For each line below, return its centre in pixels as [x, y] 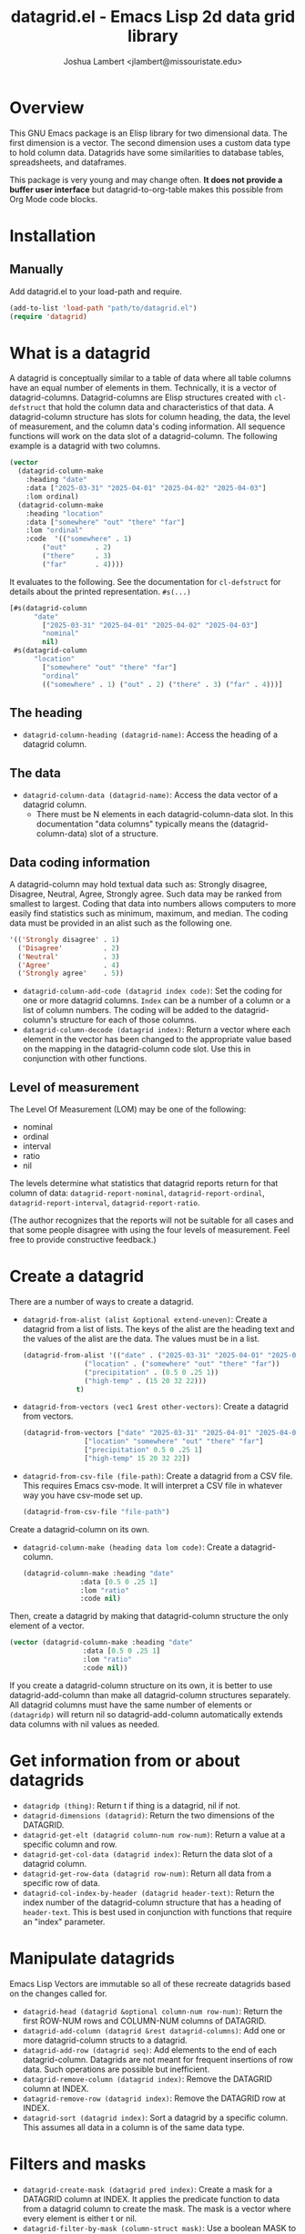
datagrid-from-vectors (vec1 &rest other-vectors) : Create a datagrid [156, 1407]
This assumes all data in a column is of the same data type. [134, 2127]
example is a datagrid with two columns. [85, 446]
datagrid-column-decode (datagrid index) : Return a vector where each [157, 1030]
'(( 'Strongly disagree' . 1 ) [65, 939]
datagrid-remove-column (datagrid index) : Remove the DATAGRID [147, 2078]
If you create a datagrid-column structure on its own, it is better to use [141, 1685]
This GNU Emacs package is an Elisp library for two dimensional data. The [149, 133]
